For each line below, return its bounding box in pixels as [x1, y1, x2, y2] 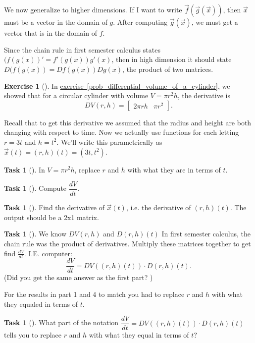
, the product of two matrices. [122, 64, 213, 74]
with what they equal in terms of [89, 330, 189, 340]
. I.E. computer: [24, 248, 72, 258]
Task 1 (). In [4, 164, 45, 174]
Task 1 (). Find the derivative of [4, 202, 104, 213]
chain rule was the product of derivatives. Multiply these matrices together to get [4, 238, 251, 248]
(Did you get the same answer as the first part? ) [4, 272, 153, 283]
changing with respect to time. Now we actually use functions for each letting [4, 127, 239, 137]
